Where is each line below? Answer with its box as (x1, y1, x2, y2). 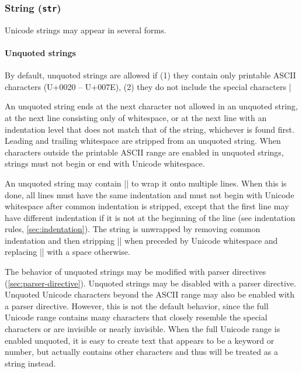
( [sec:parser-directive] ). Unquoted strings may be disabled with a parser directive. (5, 277, 296, 289)
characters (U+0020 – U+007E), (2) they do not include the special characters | (5, 80, 291, 92)
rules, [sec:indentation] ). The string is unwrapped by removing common (5, 223, 261, 235)
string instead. (5, 357, 56, 369)
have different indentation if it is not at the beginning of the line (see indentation (5, 211, 296, 223)
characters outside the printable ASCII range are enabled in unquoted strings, (5, 146, 284, 158)
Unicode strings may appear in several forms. (5, 23, 166, 36)
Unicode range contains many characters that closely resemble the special (5, 311, 268, 323)
